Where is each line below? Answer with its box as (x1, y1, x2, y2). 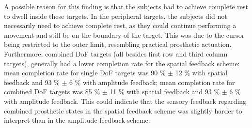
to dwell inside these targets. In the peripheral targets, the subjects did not (4, 11, 227, 21)
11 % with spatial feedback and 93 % (110, 86, 220, 97)
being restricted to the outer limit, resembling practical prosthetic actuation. (4, 39, 232, 49)
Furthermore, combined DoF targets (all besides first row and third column (4, 48, 228, 58)
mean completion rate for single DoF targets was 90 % (4, 68, 166, 78)
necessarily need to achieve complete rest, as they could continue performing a (4, 20, 236, 30)
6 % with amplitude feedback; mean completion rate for (69, 77, 235, 87)
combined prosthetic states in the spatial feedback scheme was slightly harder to (4, 105, 242, 115)
